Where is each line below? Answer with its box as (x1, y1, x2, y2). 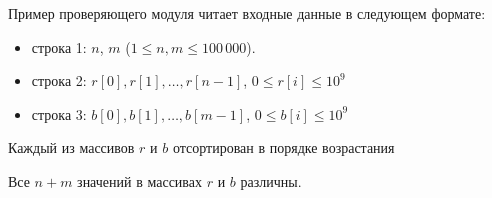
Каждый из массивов (8, 137, 135, 158)
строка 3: (31, 103, 87, 124)
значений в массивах (77, 170, 202, 191)
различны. (240, 170, 302, 191)
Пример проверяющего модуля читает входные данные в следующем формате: (8, 3, 486, 23)
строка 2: (31, 70, 87, 91)
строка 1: (31, 36, 87, 57)
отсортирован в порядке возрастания (172, 137, 395, 158)
